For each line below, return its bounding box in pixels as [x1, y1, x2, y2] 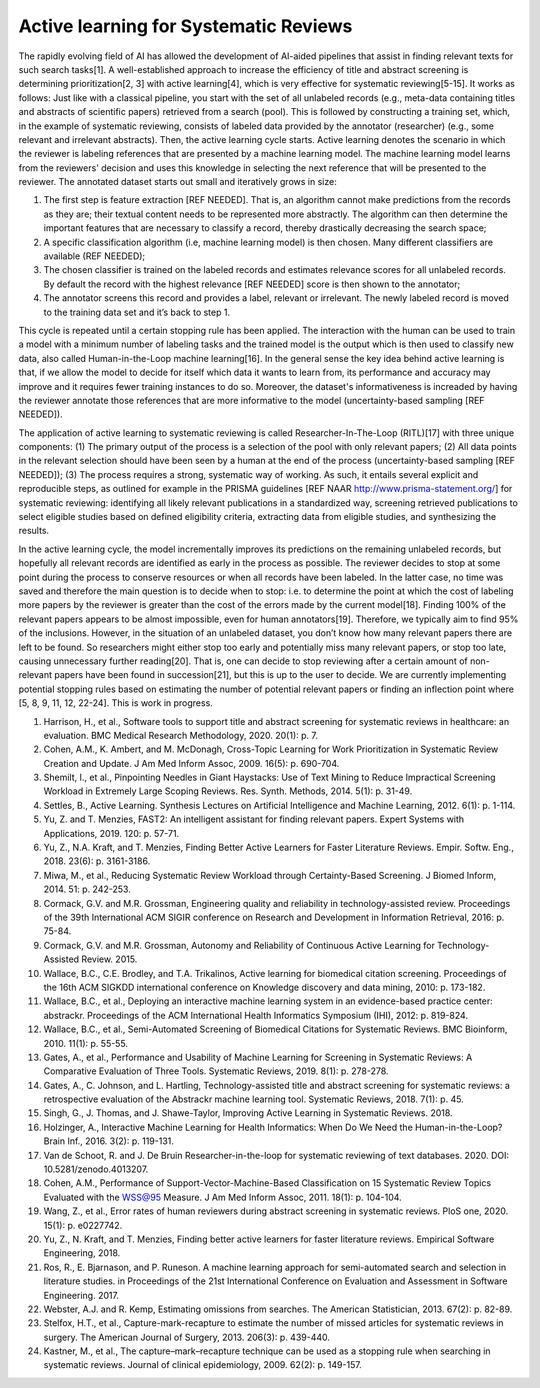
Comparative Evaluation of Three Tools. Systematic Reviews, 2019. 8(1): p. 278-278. [43, 1065, 389, 1077]
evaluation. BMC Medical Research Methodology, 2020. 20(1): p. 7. [43, 729, 319, 741]
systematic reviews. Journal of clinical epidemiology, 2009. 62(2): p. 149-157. [43, 1359, 362, 1371]
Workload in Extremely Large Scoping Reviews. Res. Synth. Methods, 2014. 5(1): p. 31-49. [43, 785, 413, 797]
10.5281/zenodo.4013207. [43, 1163, 149, 1175]
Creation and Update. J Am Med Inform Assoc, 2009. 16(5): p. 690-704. [43, 757, 340, 769]
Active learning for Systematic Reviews [18, 15, 353, 37]
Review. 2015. [81, 953, 138, 965]
